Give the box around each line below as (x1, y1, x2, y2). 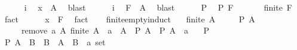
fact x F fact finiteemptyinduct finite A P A (4, 12, 255, 25)
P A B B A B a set (4, 35, 106, 48)
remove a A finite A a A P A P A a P (21, 24, 210, 36)
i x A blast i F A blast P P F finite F (24, 1, 293, 13)
